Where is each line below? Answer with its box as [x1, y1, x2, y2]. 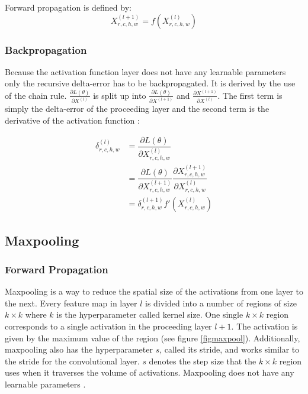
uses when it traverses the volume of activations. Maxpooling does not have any [5, 366, 294, 379]
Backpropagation [5, 42, 87, 57]
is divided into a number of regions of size [145, 296, 297, 309]
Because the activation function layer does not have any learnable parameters [5, 65, 286, 77]
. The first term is [217, 89, 283, 101]
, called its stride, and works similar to [159, 343, 300, 356]
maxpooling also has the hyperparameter [5, 343, 153, 356]
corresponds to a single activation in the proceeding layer [5, 320, 212, 332]
